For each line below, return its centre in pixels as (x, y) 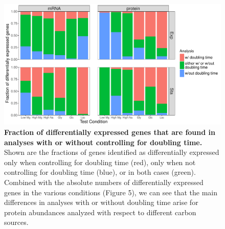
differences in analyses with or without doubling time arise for (101, 202)
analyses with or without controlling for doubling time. (103, 142)
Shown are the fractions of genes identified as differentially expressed (112, 152)
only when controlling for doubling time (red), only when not (100, 162)
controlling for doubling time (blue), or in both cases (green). (100, 172)
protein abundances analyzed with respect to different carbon (100, 212)
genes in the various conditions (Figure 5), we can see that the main (111, 192)
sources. (16, 222)
